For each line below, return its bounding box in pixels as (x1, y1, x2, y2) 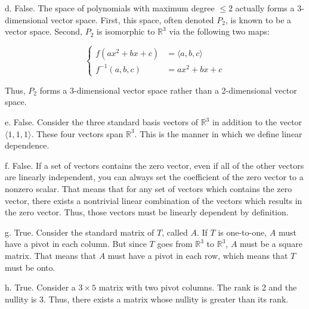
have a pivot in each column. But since (5, 237, 147, 250)
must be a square (240, 237, 302, 250)
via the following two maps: (169, 25, 270, 38)
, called (162, 225, 188, 238)
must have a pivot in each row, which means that (107, 249, 288, 261)
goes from (157, 237, 193, 250)
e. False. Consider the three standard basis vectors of (5, 116, 198, 128)
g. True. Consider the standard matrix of (5, 225, 154, 238)
